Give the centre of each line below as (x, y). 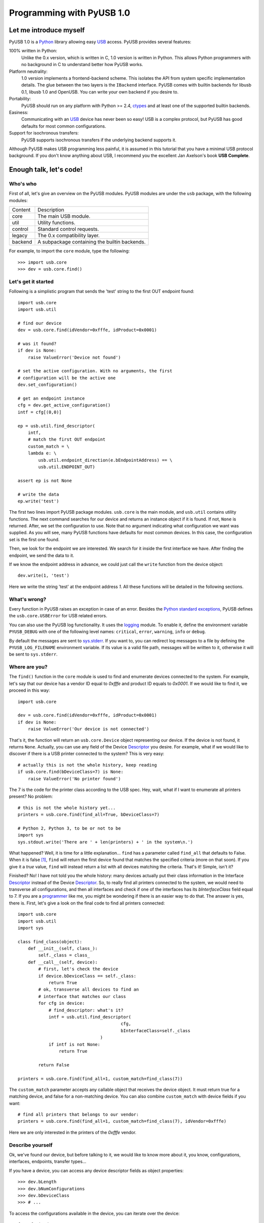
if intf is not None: (74, 1044)
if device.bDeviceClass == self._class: (87, 976)
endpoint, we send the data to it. (42, 555)
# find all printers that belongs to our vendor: (78, 1115)
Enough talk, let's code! (46, 170)
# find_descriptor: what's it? (86, 1010)
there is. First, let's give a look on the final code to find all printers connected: (87, 903)
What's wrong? (28, 599)
